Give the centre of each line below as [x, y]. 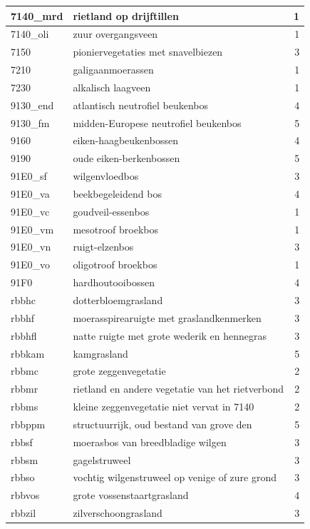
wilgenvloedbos [106, 176]
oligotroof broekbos [115, 264]
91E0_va [30, 193]
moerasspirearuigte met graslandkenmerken [167, 317]
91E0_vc [30, 211]
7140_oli [30, 34]
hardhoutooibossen [114, 282]
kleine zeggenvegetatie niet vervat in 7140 [164, 407]
